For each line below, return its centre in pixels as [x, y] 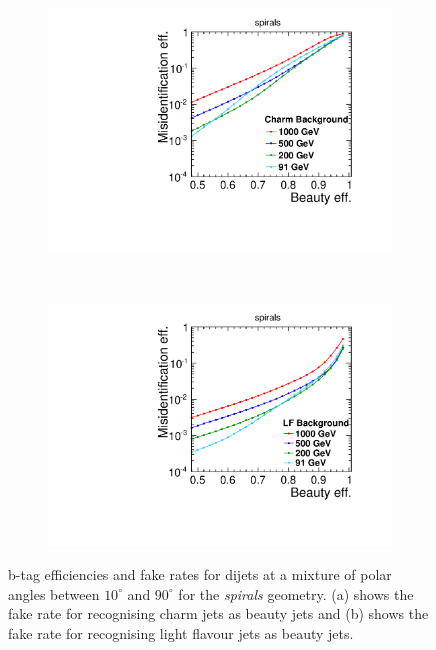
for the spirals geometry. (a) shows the [296, 593]
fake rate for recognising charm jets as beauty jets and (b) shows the [218, 613]
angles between [54, 593]
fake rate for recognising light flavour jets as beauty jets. [181, 632]
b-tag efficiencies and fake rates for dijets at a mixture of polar [200, 574]
